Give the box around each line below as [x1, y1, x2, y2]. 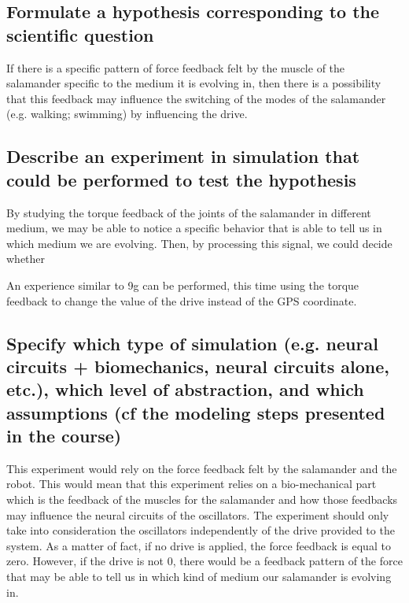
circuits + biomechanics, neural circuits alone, [6, 353, 389, 378]
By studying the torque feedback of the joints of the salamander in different [6, 204, 371, 220]
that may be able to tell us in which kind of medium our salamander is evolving [6, 568, 392, 585]
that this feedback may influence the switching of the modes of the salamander [6, 90, 386, 106]
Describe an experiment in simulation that [6, 144, 360, 168]
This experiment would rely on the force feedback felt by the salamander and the [6, 460, 397, 476]
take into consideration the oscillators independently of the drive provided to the [6, 522, 395, 538]
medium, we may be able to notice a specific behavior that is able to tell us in [6, 220, 382, 236]
